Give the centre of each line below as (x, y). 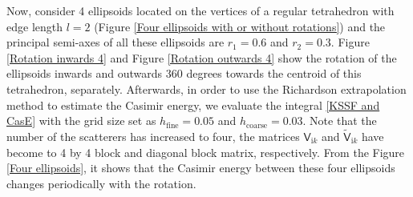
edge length (34, 26)
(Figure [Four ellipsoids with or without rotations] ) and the (240, 26)
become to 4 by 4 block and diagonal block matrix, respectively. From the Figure (206, 152)
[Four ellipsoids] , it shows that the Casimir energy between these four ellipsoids (201, 168)
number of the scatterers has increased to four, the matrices (153, 136)
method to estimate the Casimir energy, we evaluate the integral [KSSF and (193, 105)
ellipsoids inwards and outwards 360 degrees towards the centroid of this (184, 73)
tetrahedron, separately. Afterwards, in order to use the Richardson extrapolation (206, 88)
